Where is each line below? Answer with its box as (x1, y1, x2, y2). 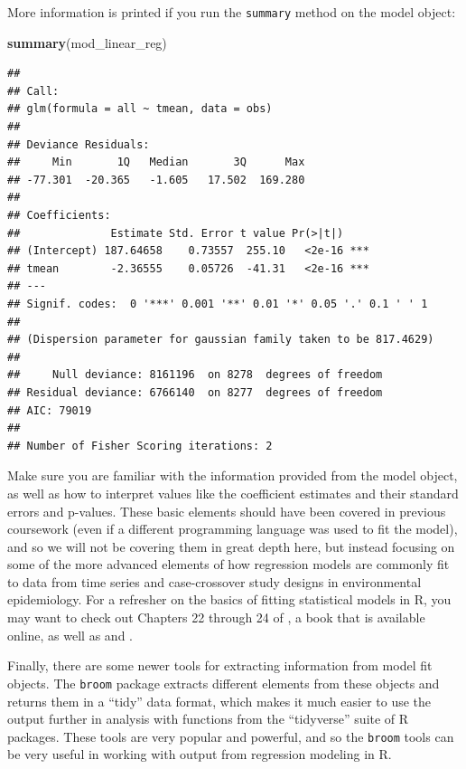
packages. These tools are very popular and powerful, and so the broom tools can (7, 726, 454, 745)
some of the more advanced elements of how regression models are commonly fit (7, 555, 450, 574)
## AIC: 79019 (7, 403, 92, 417)
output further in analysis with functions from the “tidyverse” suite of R (7, 709, 409, 728)
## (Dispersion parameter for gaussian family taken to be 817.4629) (7, 333, 434, 347)
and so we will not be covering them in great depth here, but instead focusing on (7, 536, 455, 555)
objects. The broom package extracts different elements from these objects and (7, 673, 440, 692)
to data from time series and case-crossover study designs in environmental (7, 572, 422, 591)
